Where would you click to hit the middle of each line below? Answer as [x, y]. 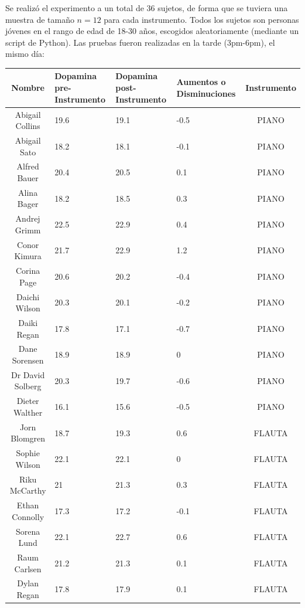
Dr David [28, 374]
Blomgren [28, 438]
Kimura [28, 256]
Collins [28, 126]
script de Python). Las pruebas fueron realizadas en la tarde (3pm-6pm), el [140, 42]
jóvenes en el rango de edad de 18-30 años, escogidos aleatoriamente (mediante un [152, 31]
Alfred [28, 166]
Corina [28, 271]
